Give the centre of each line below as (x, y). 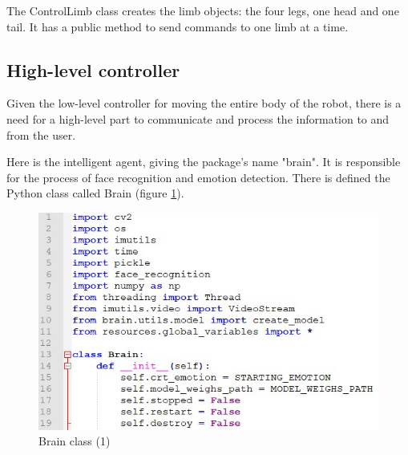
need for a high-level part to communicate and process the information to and (198, 118)
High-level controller (93, 69)
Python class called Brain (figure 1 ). (95, 193)
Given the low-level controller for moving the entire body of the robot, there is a (204, 103)
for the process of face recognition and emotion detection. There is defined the (198, 177)
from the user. (41, 134)
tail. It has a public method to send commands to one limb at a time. (178, 26)
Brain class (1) (75, 441)
